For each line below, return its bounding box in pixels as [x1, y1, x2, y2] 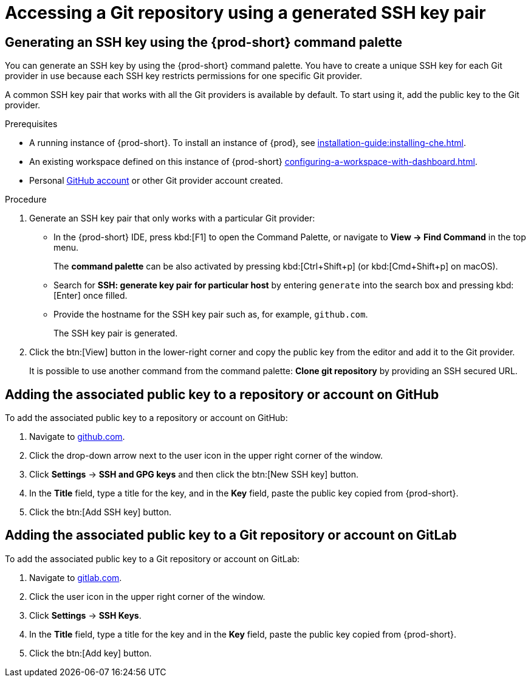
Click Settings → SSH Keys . [29, 610, 142, 621]
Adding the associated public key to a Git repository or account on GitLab [5, 527, 457, 543]
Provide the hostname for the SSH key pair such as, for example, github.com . [53, 309, 368, 320]
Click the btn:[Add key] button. [29, 647, 152, 658]
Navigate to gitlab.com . [29, 572, 122, 583]
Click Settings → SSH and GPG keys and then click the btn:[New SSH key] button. [29, 469, 358, 480]
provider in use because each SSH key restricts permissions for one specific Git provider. [5, 71, 362, 82]
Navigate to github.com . [29, 431, 125, 442]
